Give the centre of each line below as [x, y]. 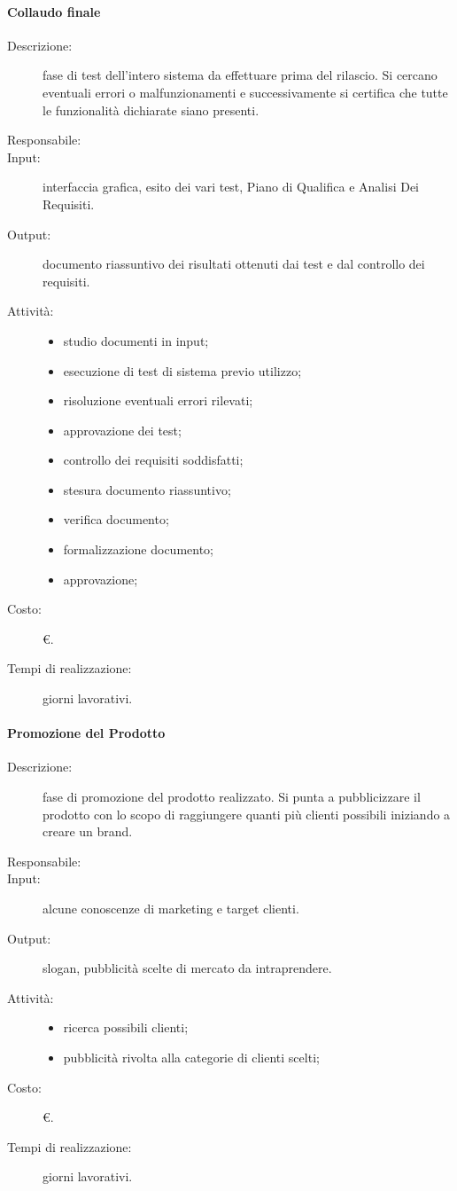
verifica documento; [116, 519]
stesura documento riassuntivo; [147, 489]
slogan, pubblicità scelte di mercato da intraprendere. [187, 968]
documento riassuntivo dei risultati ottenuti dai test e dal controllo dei [234, 264]
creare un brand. [88, 831]
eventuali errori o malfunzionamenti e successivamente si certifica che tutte [245, 92]
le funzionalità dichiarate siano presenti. [151, 110]
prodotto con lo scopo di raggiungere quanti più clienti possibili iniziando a [247, 814]
